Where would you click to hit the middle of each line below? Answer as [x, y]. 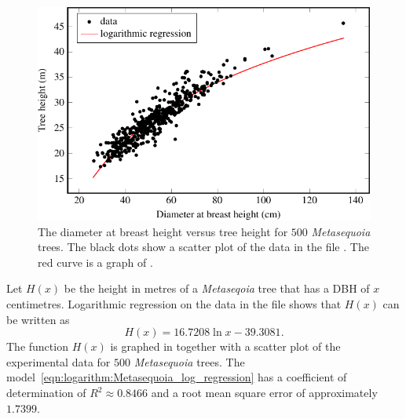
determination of [46, 393]
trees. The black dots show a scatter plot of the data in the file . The [203, 247]
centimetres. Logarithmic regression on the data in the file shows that [174, 304]
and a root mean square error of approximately [264, 393]
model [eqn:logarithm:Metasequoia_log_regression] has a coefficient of [177, 377]
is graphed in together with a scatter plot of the [225, 346]
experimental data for [59, 361]
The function [37, 346]
